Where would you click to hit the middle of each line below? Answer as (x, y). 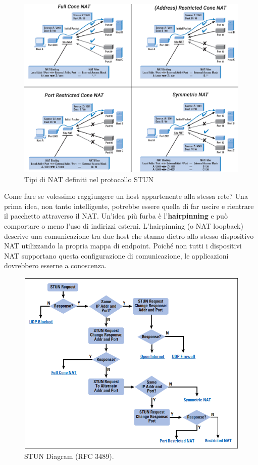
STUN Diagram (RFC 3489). (69, 456)
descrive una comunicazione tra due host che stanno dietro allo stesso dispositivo (129, 236)
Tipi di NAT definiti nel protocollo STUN (89, 179)
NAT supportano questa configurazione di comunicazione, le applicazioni (116, 255)
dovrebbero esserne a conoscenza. (55, 265)
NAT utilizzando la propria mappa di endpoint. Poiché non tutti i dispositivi (123, 246)
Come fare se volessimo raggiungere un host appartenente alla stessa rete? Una (126, 196)
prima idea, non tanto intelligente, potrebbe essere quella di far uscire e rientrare (129, 206)
